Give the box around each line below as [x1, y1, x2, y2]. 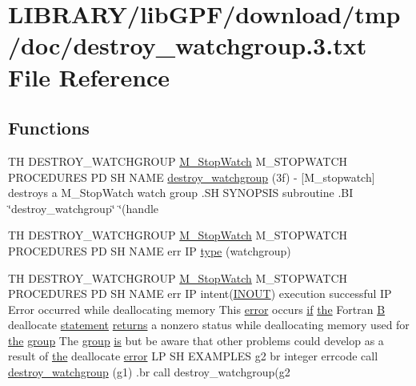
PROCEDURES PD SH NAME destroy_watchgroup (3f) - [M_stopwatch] [8, 168, 375, 185]
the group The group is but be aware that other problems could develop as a [8, 332, 384, 348]
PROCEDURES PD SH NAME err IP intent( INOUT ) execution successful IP [8, 285, 392, 302]
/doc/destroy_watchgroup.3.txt [8, 29, 367, 62]
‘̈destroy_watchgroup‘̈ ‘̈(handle [8, 199, 159, 216]
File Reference [8, 60, 170, 93]
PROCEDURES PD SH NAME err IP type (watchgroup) [8, 242, 291, 259]
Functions [8, 115, 90, 140]
